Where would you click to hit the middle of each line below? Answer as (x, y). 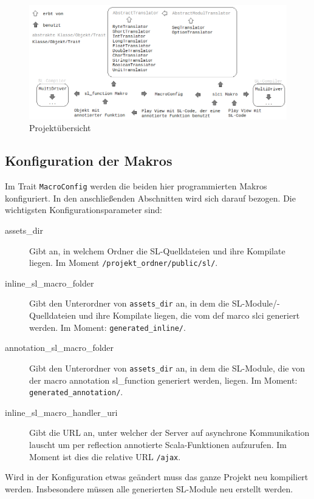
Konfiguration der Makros (89, 161)
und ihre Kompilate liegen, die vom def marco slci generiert (189, 315)
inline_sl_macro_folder (49, 283)
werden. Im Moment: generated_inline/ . (108, 327)
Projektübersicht (60, 128)
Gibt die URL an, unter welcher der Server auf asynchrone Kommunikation (169, 433)
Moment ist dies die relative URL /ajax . (105, 456)
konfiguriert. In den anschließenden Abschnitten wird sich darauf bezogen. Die (150, 198)
